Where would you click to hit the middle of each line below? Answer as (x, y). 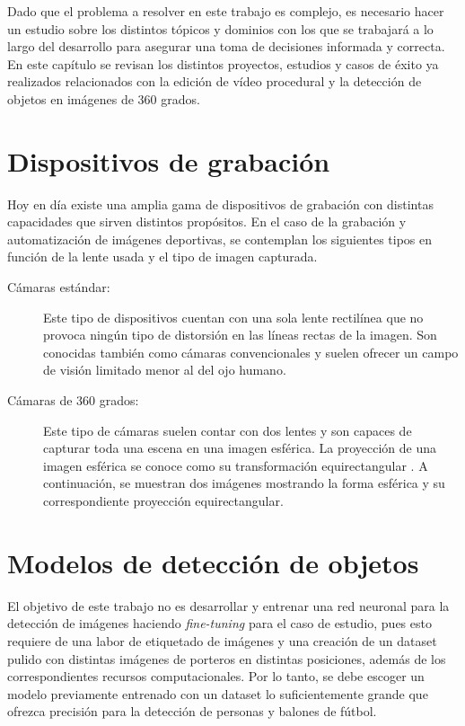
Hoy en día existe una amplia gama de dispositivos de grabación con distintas (220, 204)
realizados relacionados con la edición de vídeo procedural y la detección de (215, 81)
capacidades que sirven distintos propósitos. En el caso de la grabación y (207, 221)
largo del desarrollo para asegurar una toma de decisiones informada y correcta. (226, 46)
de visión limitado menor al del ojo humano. (165, 370)
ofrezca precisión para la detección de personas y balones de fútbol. (192, 711)
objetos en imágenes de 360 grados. (104, 98)
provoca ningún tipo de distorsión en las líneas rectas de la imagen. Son (240, 335)
